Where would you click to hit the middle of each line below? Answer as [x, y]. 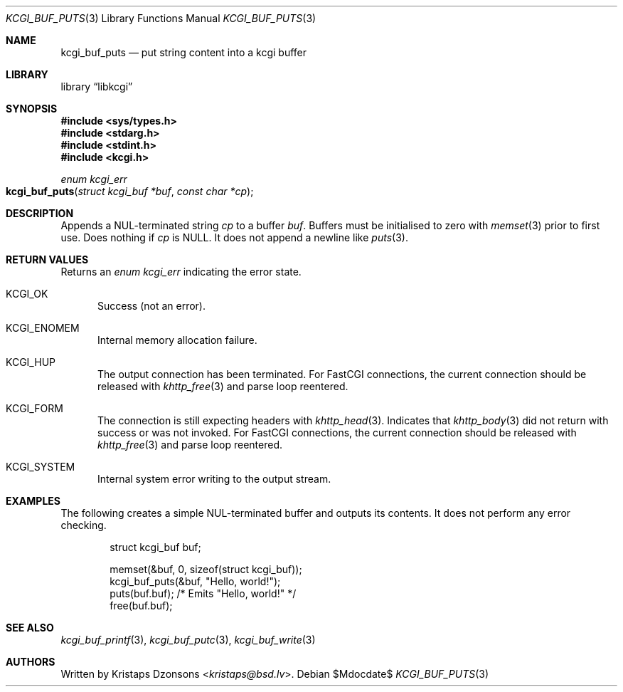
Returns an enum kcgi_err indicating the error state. [181, 272]
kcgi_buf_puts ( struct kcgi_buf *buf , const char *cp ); [130, 191]
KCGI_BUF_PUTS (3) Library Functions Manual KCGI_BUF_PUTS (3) [161, 18]
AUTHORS [31, 662]
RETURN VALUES [47, 259]
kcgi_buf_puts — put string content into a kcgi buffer [184, 52]
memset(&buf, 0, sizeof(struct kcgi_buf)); [206, 569]
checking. [84, 525]
